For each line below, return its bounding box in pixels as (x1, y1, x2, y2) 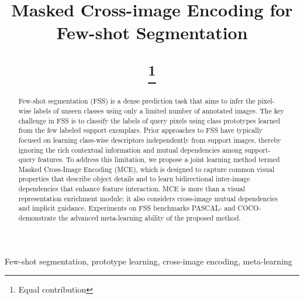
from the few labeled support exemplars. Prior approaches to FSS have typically (18, 125, 263, 135)
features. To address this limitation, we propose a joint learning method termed (37, 154, 280, 164)
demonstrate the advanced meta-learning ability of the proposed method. (18, 213, 241, 223)
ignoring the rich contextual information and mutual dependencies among (18, 145, 243, 154)
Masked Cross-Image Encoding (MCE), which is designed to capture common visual (18, 164, 275, 174)
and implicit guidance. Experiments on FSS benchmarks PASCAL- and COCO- (18, 203, 261, 213)
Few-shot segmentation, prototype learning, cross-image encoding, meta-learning (5, 255, 292, 267)
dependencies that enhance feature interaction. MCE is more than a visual (18, 184, 246, 194)
